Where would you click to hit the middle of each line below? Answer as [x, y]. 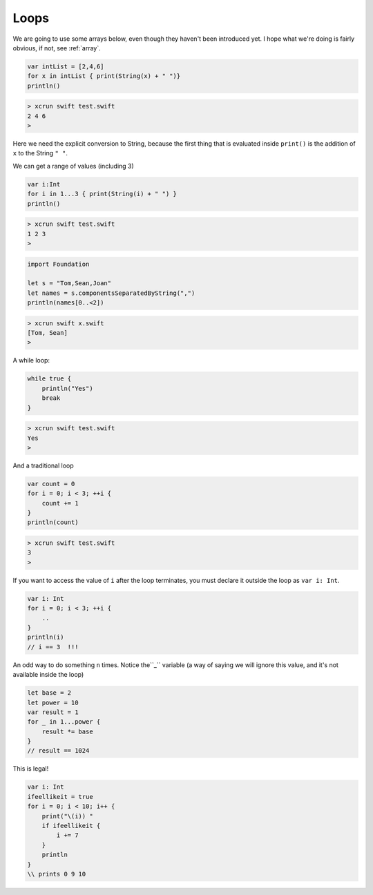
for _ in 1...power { [64, 722]
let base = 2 [49, 693]
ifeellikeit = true [60, 797]
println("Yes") [67, 388]
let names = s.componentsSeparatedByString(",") [111, 293]
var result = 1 [53, 712]
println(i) [46, 637]
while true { [49, 379]
